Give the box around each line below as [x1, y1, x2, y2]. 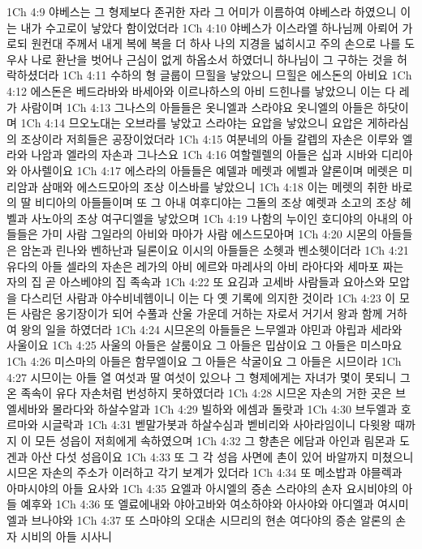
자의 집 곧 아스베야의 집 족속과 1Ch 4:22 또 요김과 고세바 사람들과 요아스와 [6, 273, 385, 290]
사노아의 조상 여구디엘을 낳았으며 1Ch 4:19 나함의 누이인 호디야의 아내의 [31, 209, 398, 226]
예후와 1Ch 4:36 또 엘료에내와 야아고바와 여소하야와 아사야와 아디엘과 [20, 495, 374, 513]
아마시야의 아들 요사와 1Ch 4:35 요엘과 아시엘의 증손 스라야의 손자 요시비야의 [6, 479, 398, 496]
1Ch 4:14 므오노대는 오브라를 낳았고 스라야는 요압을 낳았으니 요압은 [20, 114, 364, 131]
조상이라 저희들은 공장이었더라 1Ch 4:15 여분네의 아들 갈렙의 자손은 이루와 [20, 130, 398, 147]
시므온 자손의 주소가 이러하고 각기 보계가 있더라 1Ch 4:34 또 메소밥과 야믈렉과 [6, 464, 403, 481]
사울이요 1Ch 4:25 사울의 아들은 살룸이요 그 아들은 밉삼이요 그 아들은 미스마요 [6, 337, 403, 354]
